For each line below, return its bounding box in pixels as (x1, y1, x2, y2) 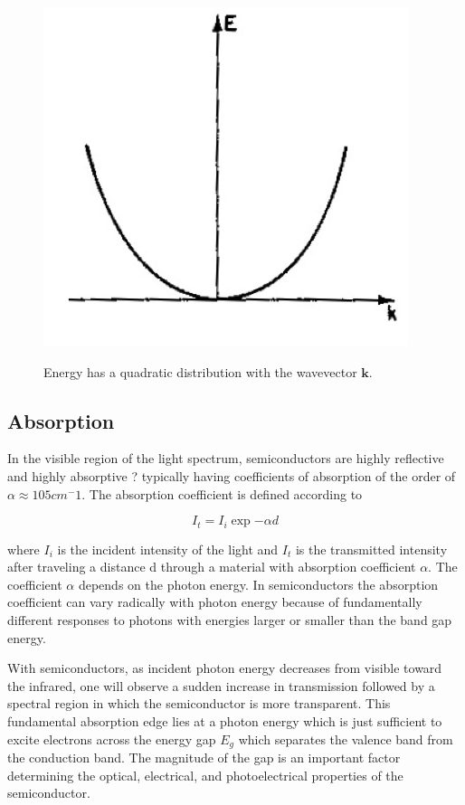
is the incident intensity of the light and (57, 539, 279, 558)
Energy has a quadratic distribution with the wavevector (43, 362, 357, 381)
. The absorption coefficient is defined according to (81, 484, 363, 503)
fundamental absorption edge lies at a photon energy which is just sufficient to (7, 711, 442, 730)
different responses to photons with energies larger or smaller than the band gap (7, 611, 452, 629)
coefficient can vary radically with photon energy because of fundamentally (7, 592, 422, 611)
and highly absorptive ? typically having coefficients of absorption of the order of (7, 466, 456, 485)
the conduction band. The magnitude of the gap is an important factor (7, 748, 401, 767)
